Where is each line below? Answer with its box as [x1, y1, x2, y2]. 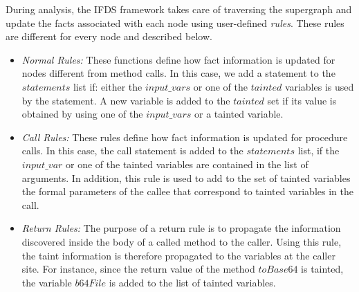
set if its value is [267, 93, 337, 107]
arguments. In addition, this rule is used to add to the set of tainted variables [21, 170, 351, 185]
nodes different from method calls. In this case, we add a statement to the [21, 66, 335, 80]
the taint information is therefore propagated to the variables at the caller [21, 248, 335, 262]
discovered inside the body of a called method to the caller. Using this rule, [21, 234, 342, 248]
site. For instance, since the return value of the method [21, 262, 255, 276]
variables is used [284, 79, 354, 93]
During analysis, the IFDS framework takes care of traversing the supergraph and [6, 2, 352, 16]
